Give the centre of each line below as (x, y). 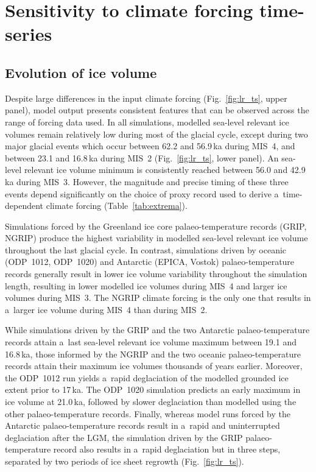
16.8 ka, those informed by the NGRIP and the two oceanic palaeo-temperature (153, 354)
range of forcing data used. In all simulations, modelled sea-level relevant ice (147, 122)
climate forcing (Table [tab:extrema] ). (117, 206)
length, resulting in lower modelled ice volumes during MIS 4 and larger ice (146, 285)
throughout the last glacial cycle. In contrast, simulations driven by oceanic (146, 249)
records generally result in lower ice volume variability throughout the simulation (156, 274)
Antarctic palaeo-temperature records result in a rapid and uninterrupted (142, 425)
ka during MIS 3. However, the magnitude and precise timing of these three (147, 181)
